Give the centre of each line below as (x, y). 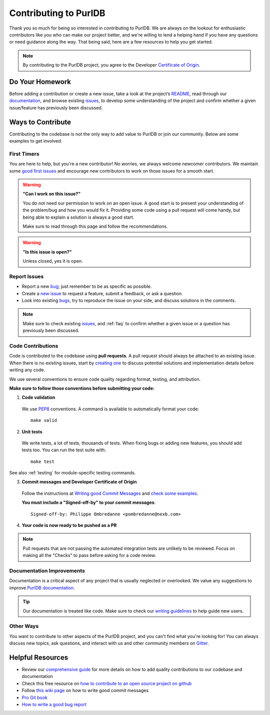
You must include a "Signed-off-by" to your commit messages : (89, 502)
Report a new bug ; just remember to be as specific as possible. (87, 286)
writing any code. (27, 370)
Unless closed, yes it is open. (53, 261)
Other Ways (24, 626)
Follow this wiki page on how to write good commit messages (85, 690)
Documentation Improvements (47, 570)
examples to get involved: (36, 141)
